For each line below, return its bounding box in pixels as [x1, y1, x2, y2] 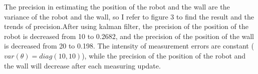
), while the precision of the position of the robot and [82, 50, 246, 60]
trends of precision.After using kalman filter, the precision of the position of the [4, 21, 248, 31]
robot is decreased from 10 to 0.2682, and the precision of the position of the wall [4, 30, 254, 41]
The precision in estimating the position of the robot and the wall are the [4, 1, 230, 11]
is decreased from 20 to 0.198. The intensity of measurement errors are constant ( [4, 40, 254, 51]
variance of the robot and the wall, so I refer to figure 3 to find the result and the [4, 11, 254, 21]
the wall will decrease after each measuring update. [4, 60, 161, 70]
